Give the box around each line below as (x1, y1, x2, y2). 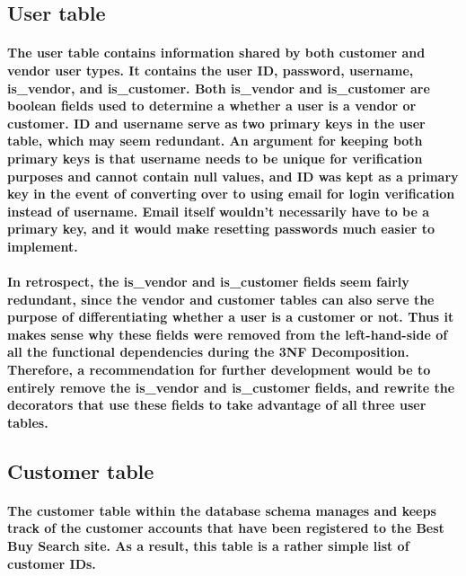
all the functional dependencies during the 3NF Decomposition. (7, 342, 409, 361)
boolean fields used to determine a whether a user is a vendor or (7, 96, 417, 115)
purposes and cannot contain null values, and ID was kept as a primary (7, 166, 459, 185)
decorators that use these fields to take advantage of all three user (7, 395, 426, 414)
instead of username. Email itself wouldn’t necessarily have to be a (7, 201, 430, 220)
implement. (7, 236, 78, 255)
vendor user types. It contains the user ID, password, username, (7, 60, 414, 79)
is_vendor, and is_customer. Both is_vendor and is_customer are (7, 78, 430, 97)
